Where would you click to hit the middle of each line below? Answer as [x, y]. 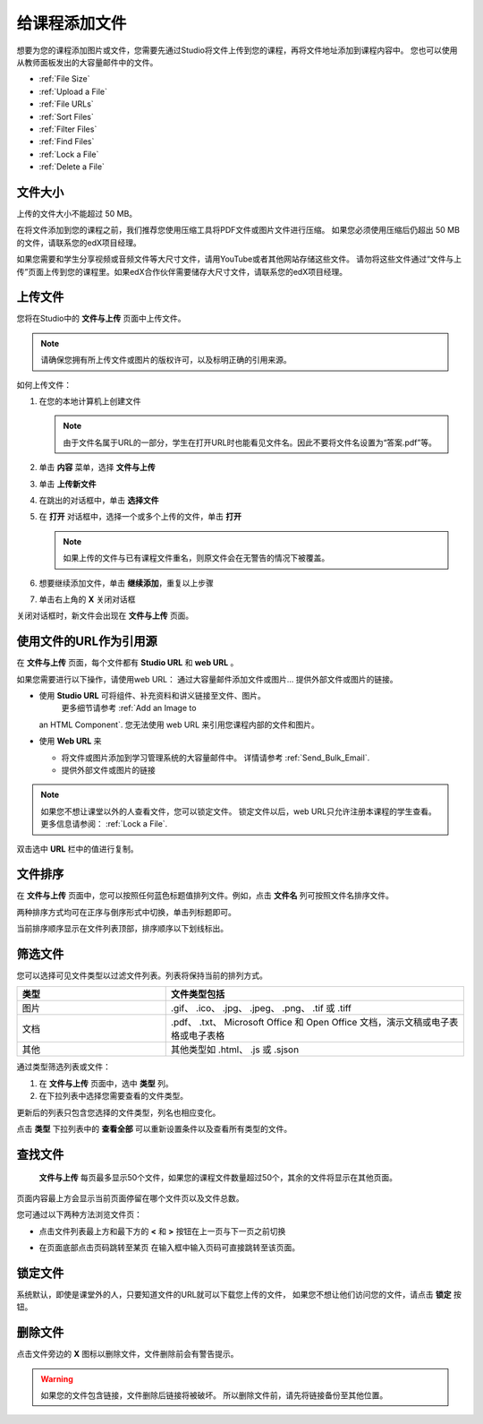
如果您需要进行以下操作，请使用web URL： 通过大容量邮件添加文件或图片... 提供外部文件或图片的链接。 [207, 679]
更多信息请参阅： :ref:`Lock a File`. [104, 824]
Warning [57, 1378]
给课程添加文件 [72, 23]
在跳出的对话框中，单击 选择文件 [99, 500]
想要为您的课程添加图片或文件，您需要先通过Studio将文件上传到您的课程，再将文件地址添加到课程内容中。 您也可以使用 [237, 50]
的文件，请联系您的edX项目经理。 [79, 243]
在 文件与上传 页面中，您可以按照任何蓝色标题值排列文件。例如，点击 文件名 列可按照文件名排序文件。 [205, 896]
